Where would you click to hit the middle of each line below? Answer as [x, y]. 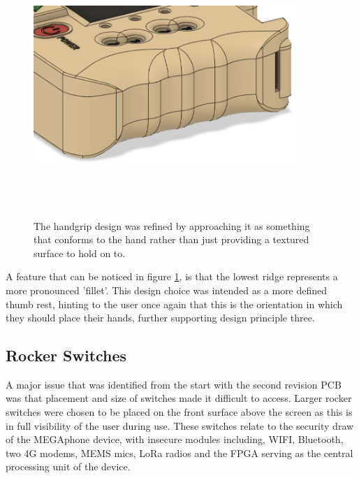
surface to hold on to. [80, 253]
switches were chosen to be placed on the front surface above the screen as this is [179, 412]
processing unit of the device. [68, 466]
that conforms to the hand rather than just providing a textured [171, 239]
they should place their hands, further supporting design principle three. [160, 318]
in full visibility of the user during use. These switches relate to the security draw [180, 425]
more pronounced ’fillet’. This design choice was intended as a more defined [167, 290]
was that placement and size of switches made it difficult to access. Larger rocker [179, 398]
